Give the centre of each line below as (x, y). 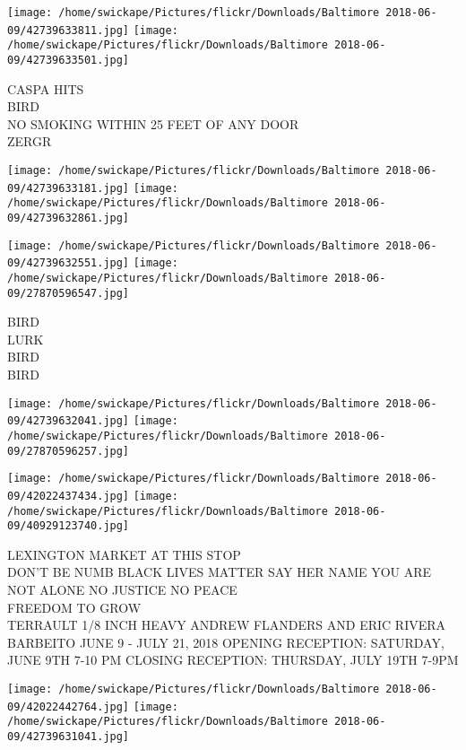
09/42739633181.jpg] (69, 188)
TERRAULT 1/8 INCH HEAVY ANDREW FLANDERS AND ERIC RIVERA (227, 625)
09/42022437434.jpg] (69, 496)
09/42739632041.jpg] (69, 421)
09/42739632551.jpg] (69, 263)
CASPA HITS (46, 88)
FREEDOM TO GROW (74, 607)
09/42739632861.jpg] (69, 218)
